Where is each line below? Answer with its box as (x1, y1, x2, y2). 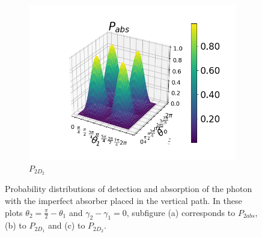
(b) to (5, 219, 26, 232)
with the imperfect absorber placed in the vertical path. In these (5, 194, 242, 207)
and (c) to (47, 219, 85, 232)
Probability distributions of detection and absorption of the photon (5, 182, 252, 195)
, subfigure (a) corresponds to (126, 206, 236, 218)
